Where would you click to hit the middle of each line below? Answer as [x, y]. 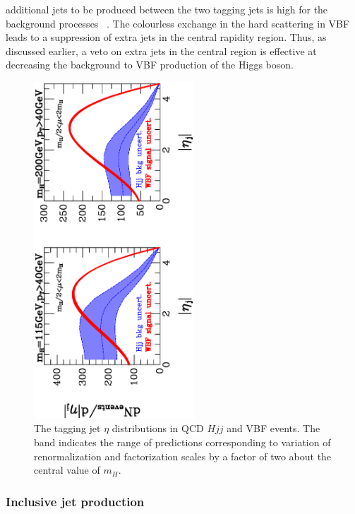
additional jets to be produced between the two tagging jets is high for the [167, 9]
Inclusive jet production [75, 501]
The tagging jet [67, 428]
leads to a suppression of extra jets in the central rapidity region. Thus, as [166, 37]
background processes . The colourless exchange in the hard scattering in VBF [178, 23]
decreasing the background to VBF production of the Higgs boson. [150, 65]
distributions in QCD [158, 428]
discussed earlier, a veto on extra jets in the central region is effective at [161, 50]
